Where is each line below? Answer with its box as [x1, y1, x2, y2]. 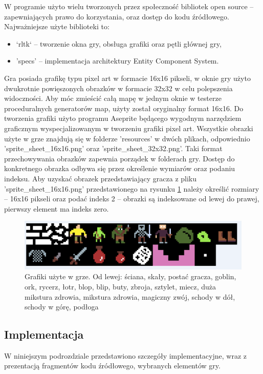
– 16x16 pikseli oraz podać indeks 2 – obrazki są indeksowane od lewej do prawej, [4, 193, 259, 204]
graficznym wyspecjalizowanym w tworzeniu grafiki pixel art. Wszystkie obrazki [4, 122, 253, 133]
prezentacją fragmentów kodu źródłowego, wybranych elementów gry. [4, 360, 221, 371]
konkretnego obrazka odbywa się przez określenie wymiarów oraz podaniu [4, 163, 235, 174]
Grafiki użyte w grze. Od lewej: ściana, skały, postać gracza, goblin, [25, 271, 236, 282]
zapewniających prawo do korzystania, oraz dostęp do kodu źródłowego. [4, 11, 229, 22]
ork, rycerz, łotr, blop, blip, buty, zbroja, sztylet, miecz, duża [25, 281, 216, 292]
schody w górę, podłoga [25, 301, 99, 312]
